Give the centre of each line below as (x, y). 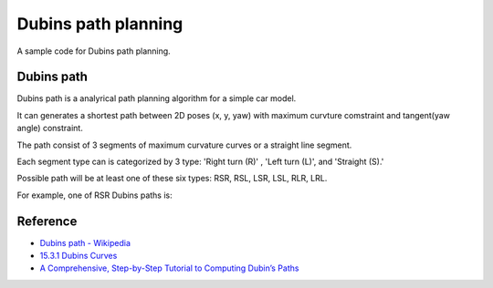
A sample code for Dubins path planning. (94, 51)
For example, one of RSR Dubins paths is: (94, 195)
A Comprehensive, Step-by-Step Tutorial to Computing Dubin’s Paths (169, 268)
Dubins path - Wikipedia (85, 242)
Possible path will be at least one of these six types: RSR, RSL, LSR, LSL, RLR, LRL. (172, 179)
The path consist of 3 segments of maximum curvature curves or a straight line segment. (184, 145)
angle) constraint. (50, 129)
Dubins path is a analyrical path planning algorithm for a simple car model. (157, 98)
